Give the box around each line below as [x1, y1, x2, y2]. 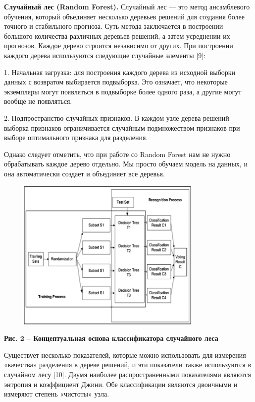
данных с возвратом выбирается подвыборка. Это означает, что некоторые [4, 77, 228, 87]
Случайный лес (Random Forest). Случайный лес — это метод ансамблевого [4, 1, 250, 11]
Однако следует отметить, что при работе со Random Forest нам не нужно [4, 149, 231, 159]
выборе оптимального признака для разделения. [4, 132, 148, 143]
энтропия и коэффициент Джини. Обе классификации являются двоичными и [4, 379, 238, 389]
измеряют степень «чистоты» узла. [4, 389, 109, 399]
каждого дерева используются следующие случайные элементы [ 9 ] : [4, 50, 206, 60]
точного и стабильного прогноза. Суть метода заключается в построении [4, 21, 223, 31]
